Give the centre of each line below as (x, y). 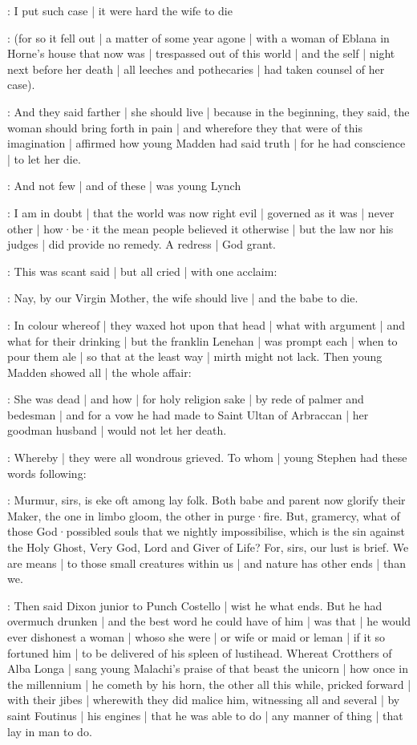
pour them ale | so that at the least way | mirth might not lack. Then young (195, 356)
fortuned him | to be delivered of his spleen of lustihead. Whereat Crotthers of (200, 652)
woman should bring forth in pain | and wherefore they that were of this (185, 127)
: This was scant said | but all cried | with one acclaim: (142, 271)
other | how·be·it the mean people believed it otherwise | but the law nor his (200, 228)
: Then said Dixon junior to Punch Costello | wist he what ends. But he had (195, 605)
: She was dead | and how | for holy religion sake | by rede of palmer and (186, 399)
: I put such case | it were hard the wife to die (120, 10)
